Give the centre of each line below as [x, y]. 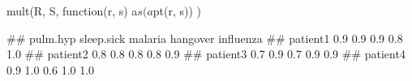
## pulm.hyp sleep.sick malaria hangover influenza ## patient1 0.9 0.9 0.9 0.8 [205, 38]
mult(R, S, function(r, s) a [72, 11]
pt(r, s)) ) [177, 11]
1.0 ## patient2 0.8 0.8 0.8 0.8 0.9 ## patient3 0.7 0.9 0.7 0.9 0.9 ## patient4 [206, 54]
